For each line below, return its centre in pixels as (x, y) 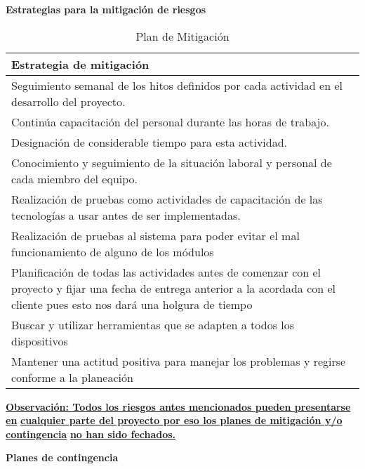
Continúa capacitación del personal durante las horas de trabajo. (170, 121)
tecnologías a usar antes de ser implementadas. (126, 215)
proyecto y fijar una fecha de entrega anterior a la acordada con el (174, 288)
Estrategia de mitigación (80, 64)
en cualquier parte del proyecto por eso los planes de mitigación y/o (174, 420)
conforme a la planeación (72, 377)
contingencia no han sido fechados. (91, 434)
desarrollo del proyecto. (68, 101)
